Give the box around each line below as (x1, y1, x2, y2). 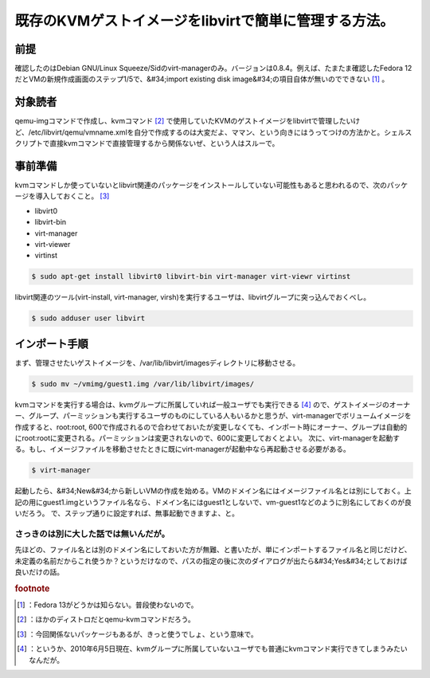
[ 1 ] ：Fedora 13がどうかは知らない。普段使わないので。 (17, 600, 198, 609)
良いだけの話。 (14, 567, 64, 577)
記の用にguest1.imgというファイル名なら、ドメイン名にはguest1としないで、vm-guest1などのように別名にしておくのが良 (14, 497, 412, 507)
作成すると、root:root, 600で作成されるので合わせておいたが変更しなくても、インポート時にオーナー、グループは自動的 (14, 422, 408, 432)
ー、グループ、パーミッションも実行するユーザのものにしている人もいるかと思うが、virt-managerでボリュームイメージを (14, 411, 412, 421)
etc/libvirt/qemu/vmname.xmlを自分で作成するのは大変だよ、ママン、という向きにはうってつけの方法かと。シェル (30, 127, 405, 137)
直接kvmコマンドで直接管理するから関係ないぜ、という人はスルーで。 (49, 139, 279, 148)
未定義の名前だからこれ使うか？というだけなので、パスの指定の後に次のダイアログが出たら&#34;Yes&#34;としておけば (14, 556, 408, 566)
